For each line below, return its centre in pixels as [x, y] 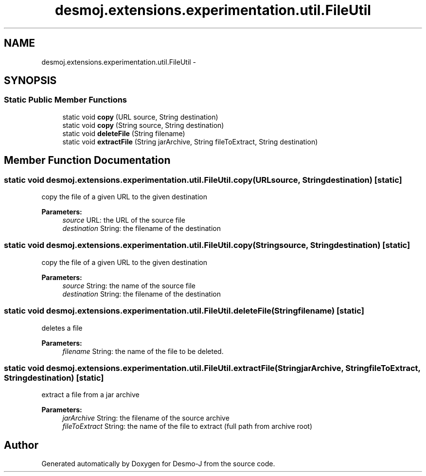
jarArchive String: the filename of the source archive [146, 418]
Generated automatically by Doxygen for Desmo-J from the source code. [158, 464]
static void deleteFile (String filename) [124, 133]
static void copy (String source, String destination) [143, 125]
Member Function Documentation [87, 160]
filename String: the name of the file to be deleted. [143, 351]
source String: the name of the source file [129, 285]
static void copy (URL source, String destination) [140, 117]
